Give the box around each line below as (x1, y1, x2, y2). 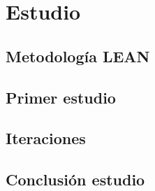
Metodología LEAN (6, 45, 150, 66)
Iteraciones (6, 127, 86, 149)
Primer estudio (6, 86, 116, 108)
